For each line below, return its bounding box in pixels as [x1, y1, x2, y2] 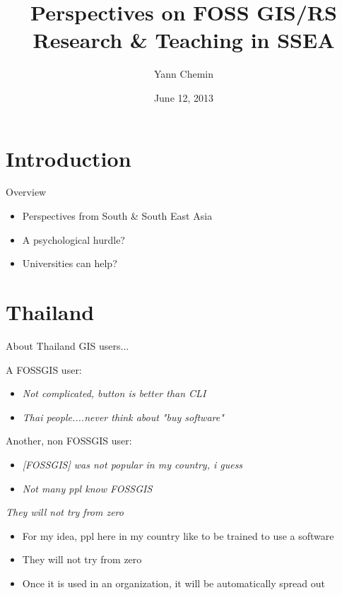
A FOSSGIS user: [6, 362, 82, 377]
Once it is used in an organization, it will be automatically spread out [22, 575, 325, 590]
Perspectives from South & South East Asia [22, 208, 213, 223]
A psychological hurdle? [22, 232, 125, 247]
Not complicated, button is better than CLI [22, 386, 206, 401]
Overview [6, 184, 47, 199]
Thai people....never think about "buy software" [22, 409, 224, 424]
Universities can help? [22, 256, 117, 271]
